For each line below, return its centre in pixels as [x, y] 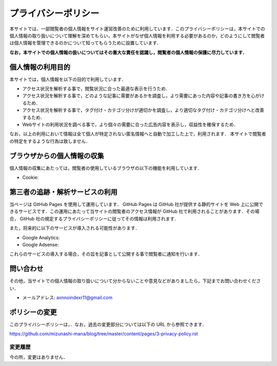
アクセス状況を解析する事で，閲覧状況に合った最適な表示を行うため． [96, 89]
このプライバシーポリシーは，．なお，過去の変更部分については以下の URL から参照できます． [108, 324]
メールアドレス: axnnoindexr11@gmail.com [67, 297]
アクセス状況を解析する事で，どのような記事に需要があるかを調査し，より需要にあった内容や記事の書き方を [137, 96]
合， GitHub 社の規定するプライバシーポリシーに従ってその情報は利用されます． [94, 218]
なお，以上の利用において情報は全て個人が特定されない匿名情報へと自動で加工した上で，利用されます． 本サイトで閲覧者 [138, 134]
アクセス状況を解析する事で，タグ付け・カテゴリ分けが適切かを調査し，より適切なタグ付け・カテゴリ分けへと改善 [143, 110]
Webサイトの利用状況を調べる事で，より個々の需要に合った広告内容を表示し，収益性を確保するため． [130, 124]
